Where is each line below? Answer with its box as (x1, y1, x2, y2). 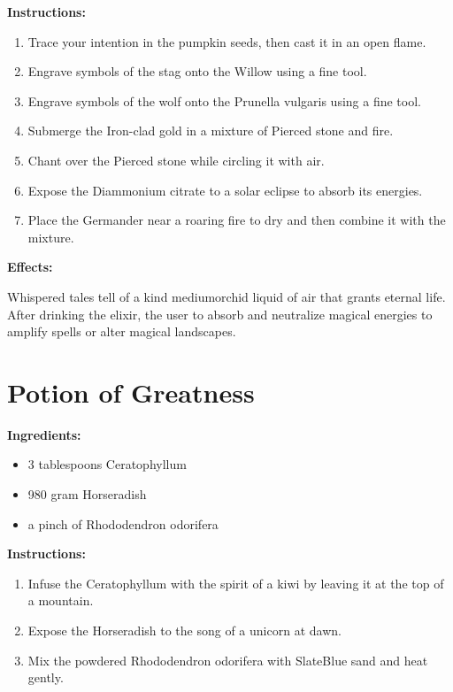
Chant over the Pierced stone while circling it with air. (27, 150, 325, 169)
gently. (27, 668, 64, 687)
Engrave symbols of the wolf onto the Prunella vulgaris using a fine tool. (27, 91, 421, 110)
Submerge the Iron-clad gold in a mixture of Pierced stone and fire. (27, 121, 394, 140)
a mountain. (27, 591, 94, 610)
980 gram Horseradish (27, 485, 147, 504)
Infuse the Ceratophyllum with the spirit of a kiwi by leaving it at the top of (27, 573, 444, 592)
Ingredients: (7, 425, 81, 443)
